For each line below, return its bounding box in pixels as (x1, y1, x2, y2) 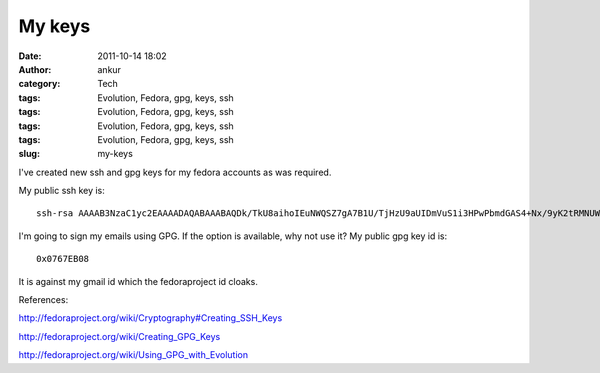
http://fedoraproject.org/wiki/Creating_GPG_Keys (18, 330, 221, 342)
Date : (18, 50, 42, 62)
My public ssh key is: (18, 185, 105, 197)
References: (18, 294, 69, 306)
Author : (18, 63, 52, 75)
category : (18, 78, 61, 90)
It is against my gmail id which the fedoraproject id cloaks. (18, 275, 259, 287)
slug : (18, 148, 40, 160)
